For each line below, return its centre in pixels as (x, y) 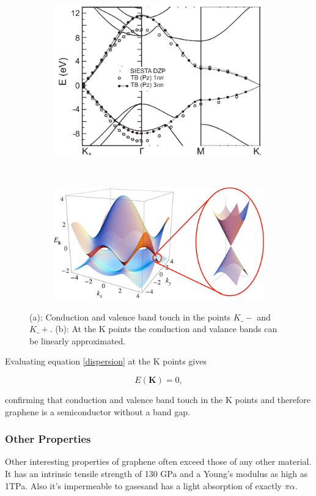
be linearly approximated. (78, 340)
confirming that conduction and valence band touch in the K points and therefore (158, 400)
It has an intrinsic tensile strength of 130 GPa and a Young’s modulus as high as (156, 474)
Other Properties (48, 439)
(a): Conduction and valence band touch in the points (130, 316)
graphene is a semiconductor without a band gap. (97, 411)
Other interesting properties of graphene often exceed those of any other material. (158, 461)
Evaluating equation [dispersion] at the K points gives (106, 361)
